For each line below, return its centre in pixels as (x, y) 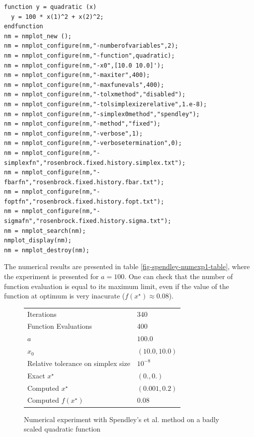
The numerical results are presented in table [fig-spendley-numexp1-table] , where (127, 266)
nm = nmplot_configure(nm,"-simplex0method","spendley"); (102, 114)
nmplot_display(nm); (38, 241)
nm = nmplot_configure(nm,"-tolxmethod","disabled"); (95, 95)
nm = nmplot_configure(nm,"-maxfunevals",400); (84, 85)
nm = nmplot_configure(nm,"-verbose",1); (74, 133)
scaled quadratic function (62, 429)
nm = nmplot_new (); (38, 36)
